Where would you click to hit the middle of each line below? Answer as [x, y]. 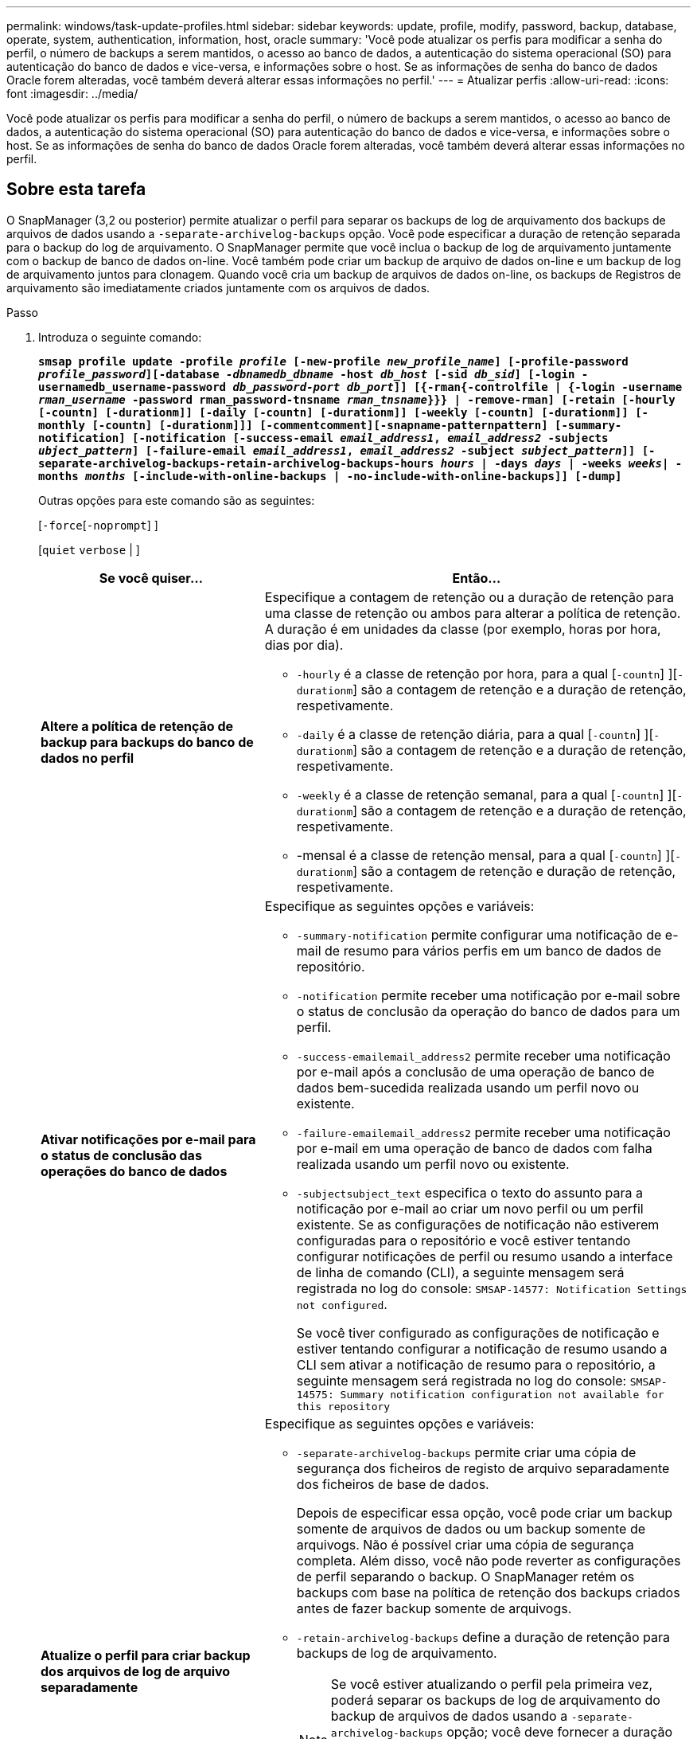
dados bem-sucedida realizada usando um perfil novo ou [468, 1087]
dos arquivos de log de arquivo [136, 1671]
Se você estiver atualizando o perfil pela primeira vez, [492, 1684]
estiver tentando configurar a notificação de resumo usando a [482, 1348]
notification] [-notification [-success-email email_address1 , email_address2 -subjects [323, 438]
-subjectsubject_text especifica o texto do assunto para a [469, 1192]
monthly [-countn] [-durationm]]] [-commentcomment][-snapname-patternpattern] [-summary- [330, 425]
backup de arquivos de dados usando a [449, 1716]
